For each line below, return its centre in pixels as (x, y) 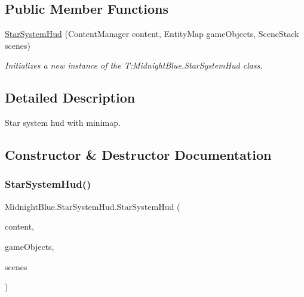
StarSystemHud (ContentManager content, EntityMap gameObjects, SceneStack (152, 34)
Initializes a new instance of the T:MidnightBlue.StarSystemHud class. (134, 65)
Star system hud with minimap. (63, 123)
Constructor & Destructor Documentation (138, 155)
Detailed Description (70, 98)
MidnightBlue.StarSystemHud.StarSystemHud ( (93, 206)
